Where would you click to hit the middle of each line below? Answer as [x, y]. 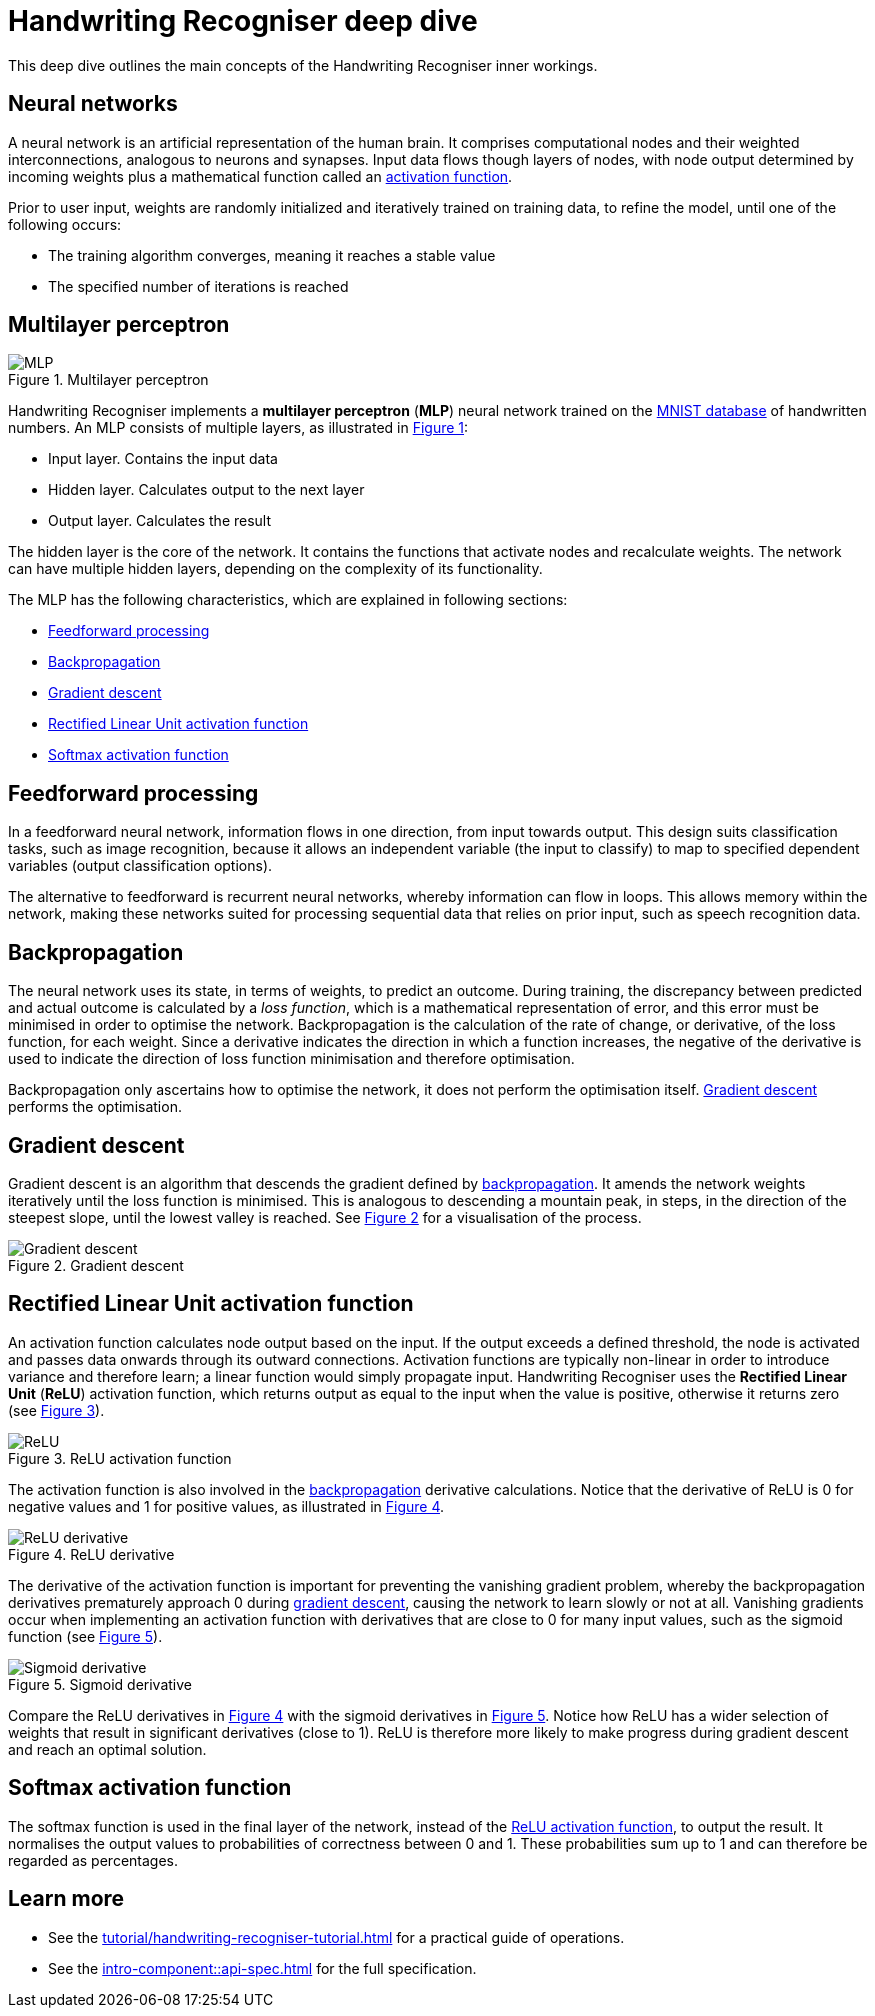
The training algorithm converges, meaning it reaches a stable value [272, 255]
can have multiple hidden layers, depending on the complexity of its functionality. [275, 569]
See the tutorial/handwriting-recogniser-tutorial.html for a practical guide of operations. [336, 1937]
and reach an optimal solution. [107, 1749]
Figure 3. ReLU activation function [120, 1458]
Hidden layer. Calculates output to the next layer [206, 490]
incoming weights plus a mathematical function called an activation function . [260, 176]
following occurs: [65, 224]
